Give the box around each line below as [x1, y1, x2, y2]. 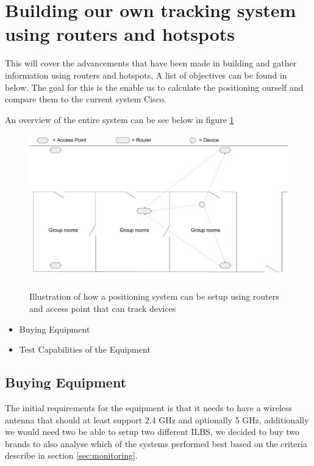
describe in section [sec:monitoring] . [5, 449, 138, 462]
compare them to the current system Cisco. [5, 93, 166, 105]
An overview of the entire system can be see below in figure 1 [5, 113, 234, 125]
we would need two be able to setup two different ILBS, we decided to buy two [5, 425, 300, 438]
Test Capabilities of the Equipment [19, 343, 151, 356]
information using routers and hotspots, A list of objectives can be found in [5, 68, 287, 81]
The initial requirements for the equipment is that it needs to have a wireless [5, 401, 293, 414]
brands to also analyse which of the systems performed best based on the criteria [5, 437, 307, 450]
